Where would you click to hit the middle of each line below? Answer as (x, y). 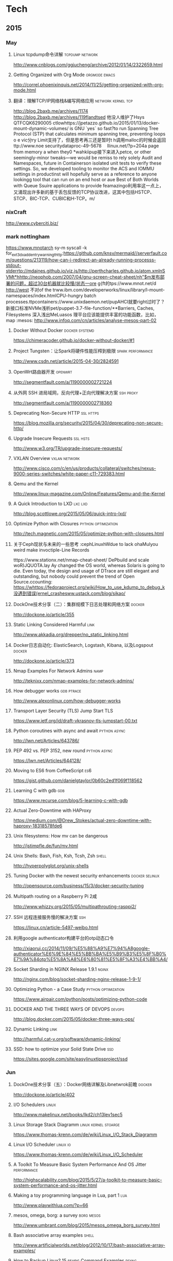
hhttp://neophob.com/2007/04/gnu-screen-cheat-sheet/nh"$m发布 (89, 277)
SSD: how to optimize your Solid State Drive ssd (63, 1049)
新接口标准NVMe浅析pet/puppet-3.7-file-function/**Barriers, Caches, (80, 308)
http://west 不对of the (29, 290)
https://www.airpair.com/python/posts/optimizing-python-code (80, 999)
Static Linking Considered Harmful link (54, 625)
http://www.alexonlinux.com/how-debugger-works (67, 701)
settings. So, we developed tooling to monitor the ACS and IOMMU (84, 168)
